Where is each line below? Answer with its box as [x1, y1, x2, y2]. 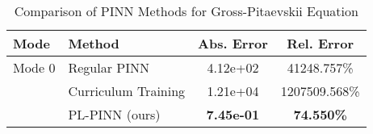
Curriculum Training [68, 82, 186, 100]
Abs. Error [198, 34, 268, 52]
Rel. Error [287, 34, 354, 52]
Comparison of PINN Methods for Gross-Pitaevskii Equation [14, 2, 358, 20]
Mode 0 [13, 58, 56, 77]
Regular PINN [68, 58, 149, 77]
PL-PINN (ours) [68, 105, 161, 124]
